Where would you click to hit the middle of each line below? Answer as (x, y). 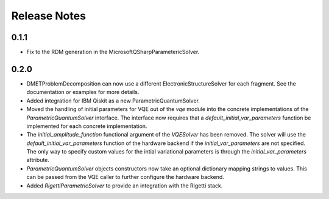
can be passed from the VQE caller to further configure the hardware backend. (126, 177)
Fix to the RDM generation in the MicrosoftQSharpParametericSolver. (113, 52)
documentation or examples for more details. (83, 92)
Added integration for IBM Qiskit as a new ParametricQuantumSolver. (113, 101)
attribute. (38, 160)
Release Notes (49, 16)
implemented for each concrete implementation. (87, 126)
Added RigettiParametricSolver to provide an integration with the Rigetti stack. (125, 186)
